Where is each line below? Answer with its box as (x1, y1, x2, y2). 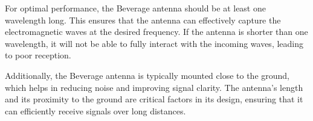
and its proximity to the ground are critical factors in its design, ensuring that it (5, 93, 303, 105)
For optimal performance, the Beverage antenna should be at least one (5, 2, 266, 14)
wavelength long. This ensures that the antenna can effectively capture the (5, 13, 281, 26)
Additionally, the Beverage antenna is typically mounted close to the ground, (5, 69, 290, 81)
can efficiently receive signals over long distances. (5, 104, 186, 117)
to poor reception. (5, 49, 71, 61)
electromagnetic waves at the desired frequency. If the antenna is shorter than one (5, 25, 308, 38)
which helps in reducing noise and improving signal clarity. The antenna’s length (5, 81, 303, 93)
